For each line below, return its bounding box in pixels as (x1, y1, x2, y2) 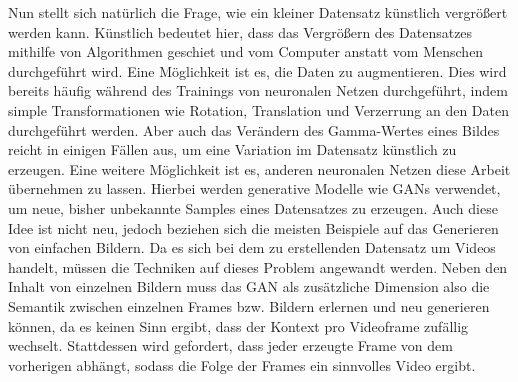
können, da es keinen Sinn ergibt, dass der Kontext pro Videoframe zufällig (8, 315, 469, 336)
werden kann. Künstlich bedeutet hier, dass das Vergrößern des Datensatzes (8, 21, 473, 42)
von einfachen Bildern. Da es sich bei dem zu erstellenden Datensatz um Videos (8, 237, 496, 258)
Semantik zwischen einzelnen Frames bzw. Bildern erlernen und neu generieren (8, 295, 490, 316)
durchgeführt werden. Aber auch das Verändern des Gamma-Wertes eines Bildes (8, 119, 500, 140)
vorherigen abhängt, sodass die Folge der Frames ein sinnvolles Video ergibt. (8, 354, 476, 375)
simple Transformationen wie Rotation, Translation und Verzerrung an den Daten (8, 99, 510, 120)
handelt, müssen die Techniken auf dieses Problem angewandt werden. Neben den (8, 256, 508, 277)
